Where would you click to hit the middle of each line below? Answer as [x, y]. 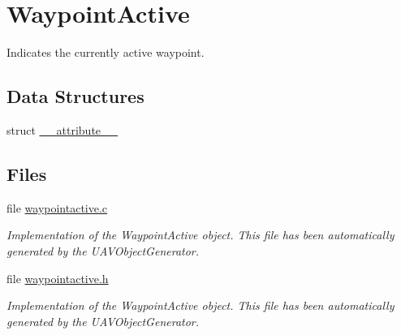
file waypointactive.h [58, 278]
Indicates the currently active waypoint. [106, 52]
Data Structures [75, 96]
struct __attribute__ [63, 129]
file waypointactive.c [57, 207]
